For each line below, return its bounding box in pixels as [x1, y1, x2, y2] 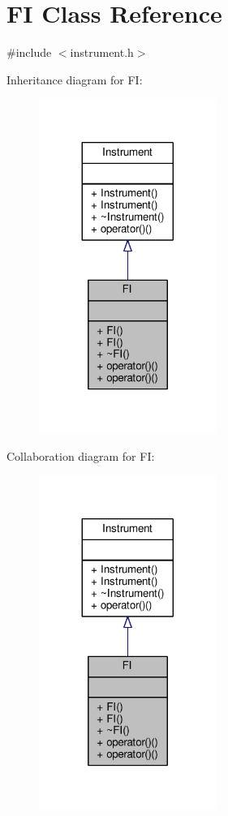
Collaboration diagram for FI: [6, 447, 155, 464]
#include [6, 44, 52, 61]
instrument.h [70, 44, 134, 61]
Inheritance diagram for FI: [6, 71, 143, 88]
